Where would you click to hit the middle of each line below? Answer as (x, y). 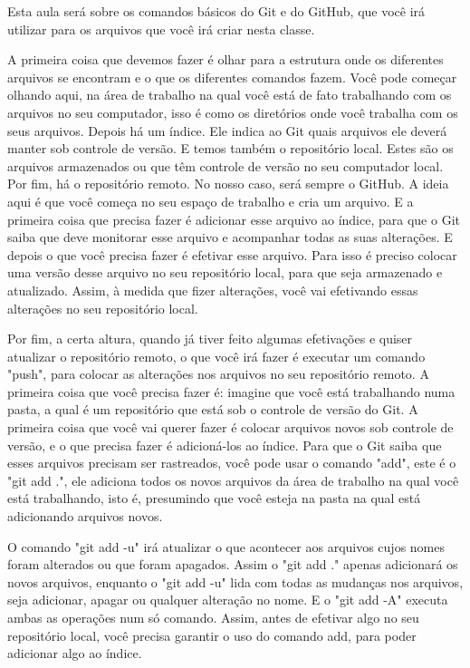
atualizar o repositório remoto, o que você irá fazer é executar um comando (216, 356)
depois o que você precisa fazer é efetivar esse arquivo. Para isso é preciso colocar (232, 254)
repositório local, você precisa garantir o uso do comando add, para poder (212, 635)
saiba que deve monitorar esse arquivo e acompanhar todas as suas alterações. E (230, 237)
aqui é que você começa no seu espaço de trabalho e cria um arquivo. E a (211, 201)
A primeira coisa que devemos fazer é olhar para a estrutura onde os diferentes (225, 59)
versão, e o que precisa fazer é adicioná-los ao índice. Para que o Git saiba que (225, 445)
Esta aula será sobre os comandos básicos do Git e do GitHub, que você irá (216, 11)
